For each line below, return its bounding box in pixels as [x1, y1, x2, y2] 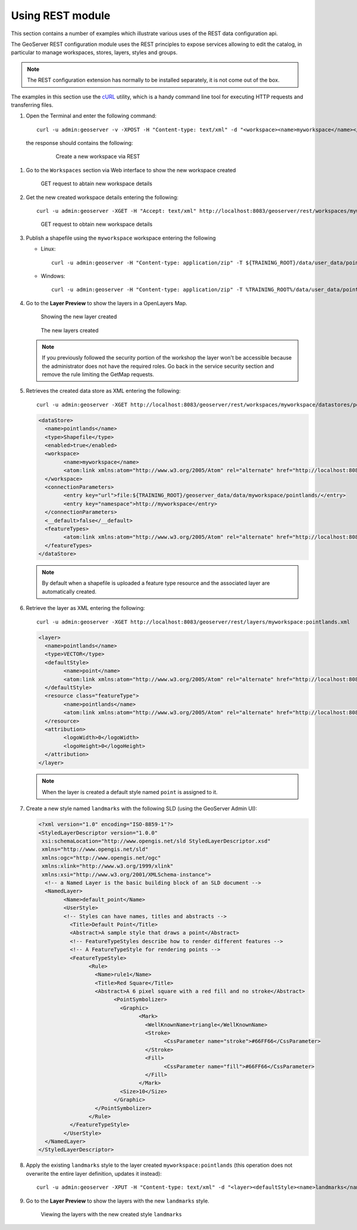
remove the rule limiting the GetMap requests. [42, 371, 155, 378]
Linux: [40, 245, 56, 253]
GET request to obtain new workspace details [40, 221, 153, 228]
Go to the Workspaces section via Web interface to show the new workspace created [26, 166, 236, 173]
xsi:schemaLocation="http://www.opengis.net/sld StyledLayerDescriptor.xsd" [42, 838, 271, 845]
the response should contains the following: [26, 140, 133, 147]
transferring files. [11, 101, 54, 109]
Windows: [40, 272, 65, 280]
